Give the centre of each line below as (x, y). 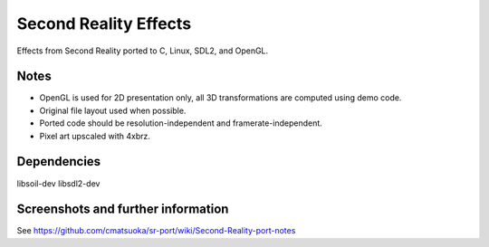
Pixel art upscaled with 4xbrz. (95, 136)
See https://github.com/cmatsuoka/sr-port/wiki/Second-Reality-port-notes (156, 231)
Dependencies (59, 161)
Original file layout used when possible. (113, 110)
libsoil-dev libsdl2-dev (58, 183)
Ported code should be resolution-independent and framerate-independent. (181, 123)
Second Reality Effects (104, 24)
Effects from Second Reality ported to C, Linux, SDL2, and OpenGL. (143, 51)
